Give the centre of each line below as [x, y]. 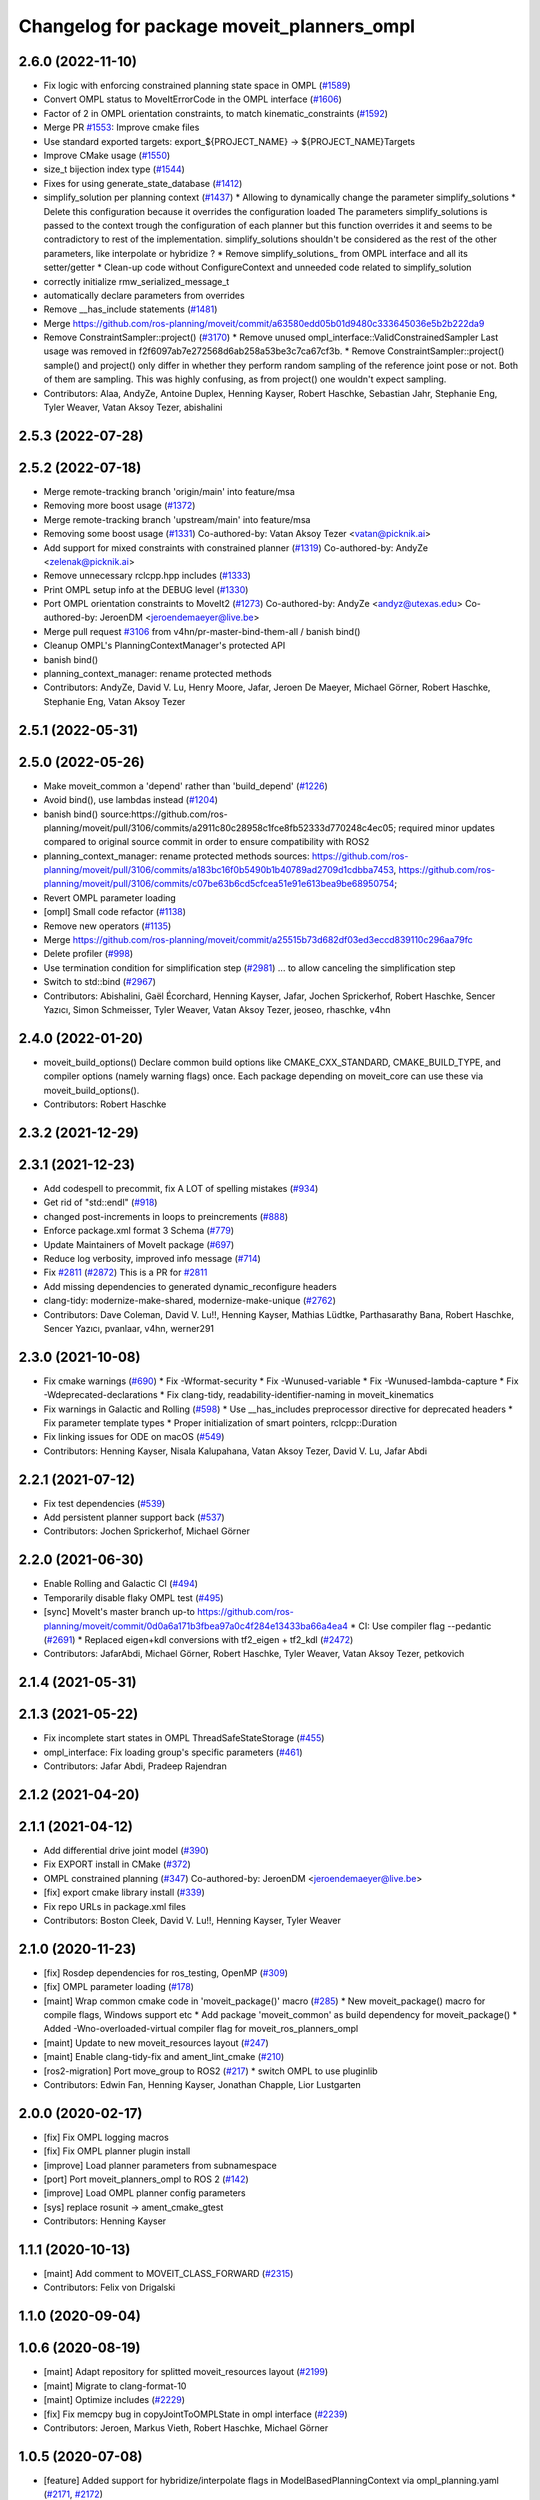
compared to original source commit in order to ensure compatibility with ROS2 [206, 842]
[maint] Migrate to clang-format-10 [115, 2386]
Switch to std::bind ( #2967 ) [100, 982]
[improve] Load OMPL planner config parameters [144, 2193]
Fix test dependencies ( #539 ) [104, 1503]
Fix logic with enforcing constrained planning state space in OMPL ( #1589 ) [197, 86]
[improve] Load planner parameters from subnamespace [160, 2165]
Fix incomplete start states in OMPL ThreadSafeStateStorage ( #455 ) [184, 1738]
